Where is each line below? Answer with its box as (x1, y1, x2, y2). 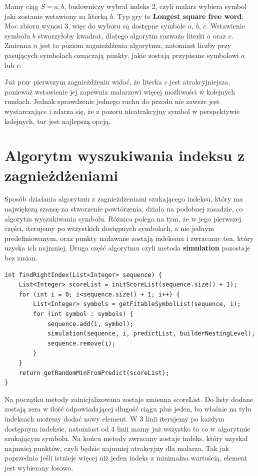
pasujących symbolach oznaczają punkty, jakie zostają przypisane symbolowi (4, 49, 239, 60)
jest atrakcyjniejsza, (169, 76, 230, 87)
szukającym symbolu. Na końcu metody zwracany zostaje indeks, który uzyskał (4, 433, 248, 443)
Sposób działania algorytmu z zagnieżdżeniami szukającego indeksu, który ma (4, 193, 243, 204)
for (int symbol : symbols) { (33, 310, 133, 317)
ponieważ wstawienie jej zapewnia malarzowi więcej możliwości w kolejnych (4, 86, 235, 96)
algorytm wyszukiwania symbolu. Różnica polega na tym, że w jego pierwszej (4, 213, 241, 223)
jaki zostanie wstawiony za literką (4, 10, 108, 21)
